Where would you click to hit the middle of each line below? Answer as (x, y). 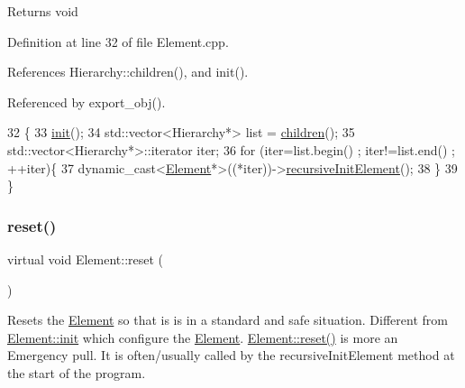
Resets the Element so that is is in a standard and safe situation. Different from (228, 320)
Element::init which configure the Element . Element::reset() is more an (203, 337)
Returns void (43, 11)
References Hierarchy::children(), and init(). (128, 72)
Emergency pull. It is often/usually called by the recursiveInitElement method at (231, 355)
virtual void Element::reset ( (86, 259)
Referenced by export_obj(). (87, 102)
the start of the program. (77, 372)
